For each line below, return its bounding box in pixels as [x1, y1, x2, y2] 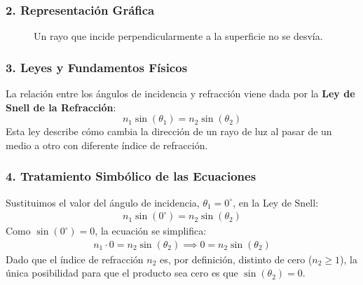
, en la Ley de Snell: [233, 195, 319, 209]
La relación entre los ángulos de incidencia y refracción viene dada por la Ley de [6, 86, 355, 101]
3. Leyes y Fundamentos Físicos [6, 58, 188, 76]
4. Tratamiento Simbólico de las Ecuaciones [6, 167, 256, 185]
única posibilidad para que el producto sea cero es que [6, 265, 238, 280]
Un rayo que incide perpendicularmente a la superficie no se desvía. [34, 29, 323, 43]
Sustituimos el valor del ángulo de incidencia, [6, 195, 200, 209]
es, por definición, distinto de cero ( [160, 251, 313, 266]
